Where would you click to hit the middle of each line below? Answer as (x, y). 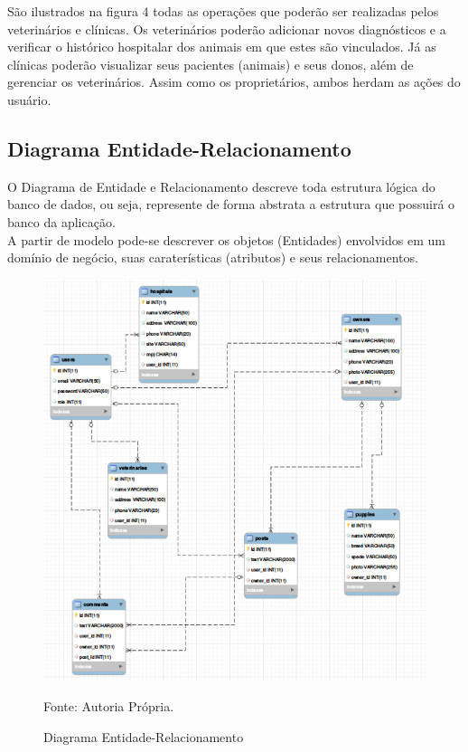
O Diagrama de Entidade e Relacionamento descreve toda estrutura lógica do (221, 186)
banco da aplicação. (61, 221)
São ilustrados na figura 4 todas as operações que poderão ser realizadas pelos (223, 11)
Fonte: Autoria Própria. (109, 705)
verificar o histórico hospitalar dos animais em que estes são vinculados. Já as (222, 47)
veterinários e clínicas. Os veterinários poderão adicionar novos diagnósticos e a (227, 29)
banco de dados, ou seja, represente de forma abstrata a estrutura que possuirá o (231, 204)
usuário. (29, 99)
